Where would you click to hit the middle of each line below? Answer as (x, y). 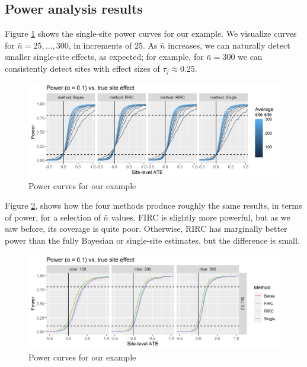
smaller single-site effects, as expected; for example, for (104, 57)
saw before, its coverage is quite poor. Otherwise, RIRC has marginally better (146, 229)
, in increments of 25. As (113, 45)
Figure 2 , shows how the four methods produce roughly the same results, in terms (153, 205)
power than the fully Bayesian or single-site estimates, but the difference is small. (152, 240)
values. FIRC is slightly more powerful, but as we (201, 217)
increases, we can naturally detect (229, 45)
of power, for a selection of (53, 217)
